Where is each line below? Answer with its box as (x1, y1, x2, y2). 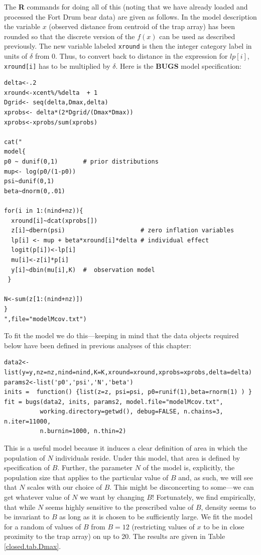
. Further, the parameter (57, 462, 133, 473)
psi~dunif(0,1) (4, 178, 55, 185)
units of (4, 51, 28, 61)
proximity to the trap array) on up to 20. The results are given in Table (4, 531, 225, 541)
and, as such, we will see (178, 472, 253, 482)
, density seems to (201, 501, 256, 512)
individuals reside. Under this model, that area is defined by (55, 452, 240, 463)
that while (4, 501, 36, 512)
